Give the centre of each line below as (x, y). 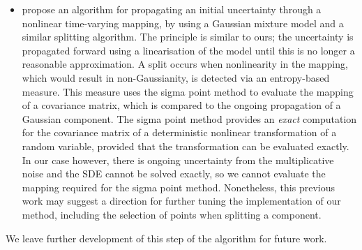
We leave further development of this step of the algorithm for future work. (166, 238)
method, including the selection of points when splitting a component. (172, 214)
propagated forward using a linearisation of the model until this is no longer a (188, 50)
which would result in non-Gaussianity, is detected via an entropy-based (176, 77)
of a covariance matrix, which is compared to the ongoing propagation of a (181, 105)
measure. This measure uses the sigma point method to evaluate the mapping (188, 91)
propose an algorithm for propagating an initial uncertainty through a (172, 9)
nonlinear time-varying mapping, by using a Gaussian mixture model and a (183, 23)
